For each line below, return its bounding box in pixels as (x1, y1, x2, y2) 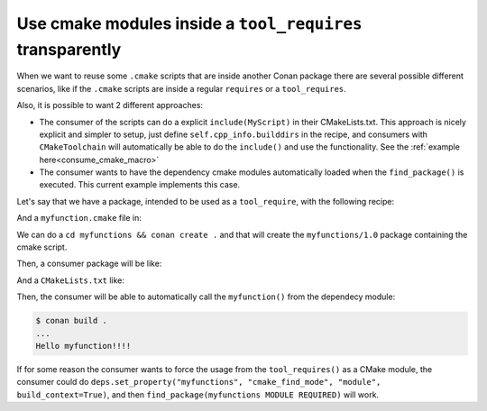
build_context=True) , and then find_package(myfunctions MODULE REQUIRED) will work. (16, 388, 379, 400)
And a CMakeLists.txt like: (16, 275, 125, 286)
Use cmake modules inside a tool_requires (16, 14, 363, 33)
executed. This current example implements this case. (39, 179, 241, 190)
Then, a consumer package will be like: (16, 258, 162, 269)
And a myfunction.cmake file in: (16, 213, 142, 224)
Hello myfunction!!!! (35, 341, 132, 351)
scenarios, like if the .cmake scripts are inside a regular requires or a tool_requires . (16, 83, 346, 94)
